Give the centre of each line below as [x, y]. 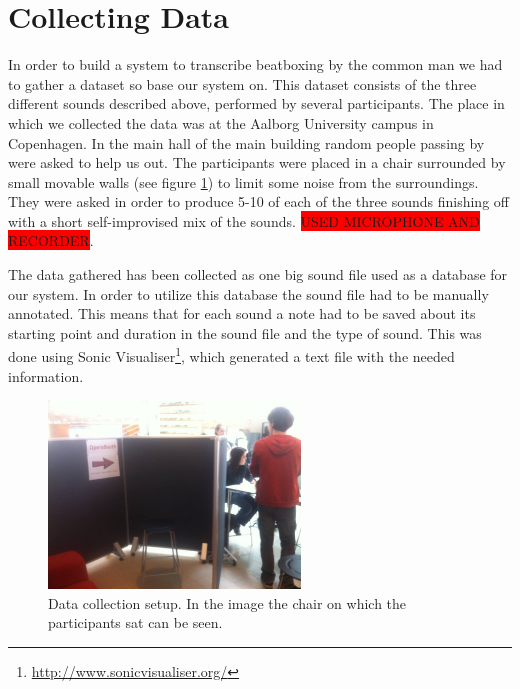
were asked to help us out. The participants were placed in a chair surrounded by [257, 162]
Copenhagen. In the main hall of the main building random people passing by [246, 142]
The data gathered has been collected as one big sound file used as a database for [258, 274]
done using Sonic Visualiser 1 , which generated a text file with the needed [231, 355]
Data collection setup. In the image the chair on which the [227, 602]
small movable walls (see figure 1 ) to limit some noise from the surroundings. [243, 181]
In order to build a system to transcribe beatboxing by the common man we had [255, 64]
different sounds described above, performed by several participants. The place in [256, 103]
